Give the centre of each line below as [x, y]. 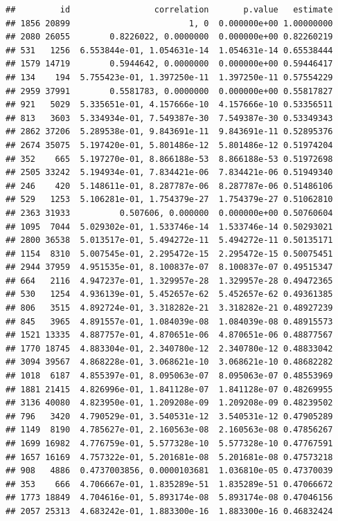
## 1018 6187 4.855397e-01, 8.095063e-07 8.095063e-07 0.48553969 [169, 376]
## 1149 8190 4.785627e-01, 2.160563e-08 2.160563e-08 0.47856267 [169, 430]
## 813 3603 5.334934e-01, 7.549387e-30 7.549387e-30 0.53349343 [169, 118]
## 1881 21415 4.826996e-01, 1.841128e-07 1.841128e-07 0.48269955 [169, 389]
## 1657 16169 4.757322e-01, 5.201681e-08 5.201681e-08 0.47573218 [169, 457]
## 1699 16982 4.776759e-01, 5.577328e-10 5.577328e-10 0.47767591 [169, 444]
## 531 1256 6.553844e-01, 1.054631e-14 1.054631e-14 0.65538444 [169, 50]
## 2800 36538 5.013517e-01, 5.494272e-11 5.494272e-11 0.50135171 [169, 240]
